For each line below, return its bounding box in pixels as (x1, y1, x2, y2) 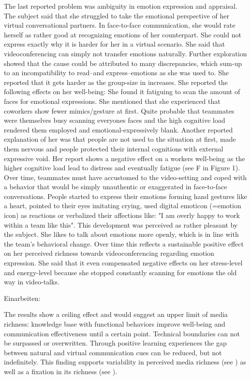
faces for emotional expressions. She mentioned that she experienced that (4, 96, 221, 106)
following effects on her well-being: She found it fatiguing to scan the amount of (4, 86, 240, 97)
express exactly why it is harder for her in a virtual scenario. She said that (4, 39, 225, 49)
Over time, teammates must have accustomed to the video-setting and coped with (4, 172, 247, 182)
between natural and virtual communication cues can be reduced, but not (4, 347, 222, 357)
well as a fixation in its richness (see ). (4, 366, 118, 376)
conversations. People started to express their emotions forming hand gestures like (4, 191, 247, 201)
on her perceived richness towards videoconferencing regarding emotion (4, 248, 214, 258)
